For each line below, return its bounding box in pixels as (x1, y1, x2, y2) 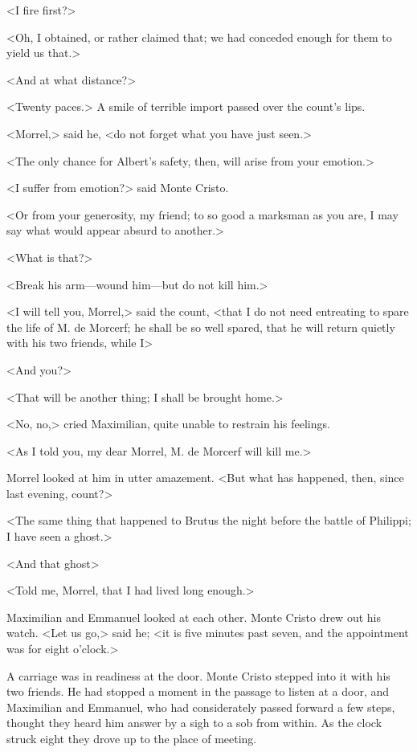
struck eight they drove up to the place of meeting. (6, 730, 257, 746)
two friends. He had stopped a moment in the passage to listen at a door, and (6, 683, 390, 700)
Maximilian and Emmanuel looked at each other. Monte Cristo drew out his (6, 608, 381, 625)
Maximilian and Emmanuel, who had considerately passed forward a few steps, (6, 698, 395, 715)
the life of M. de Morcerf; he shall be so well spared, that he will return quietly (6, 318, 395, 335)
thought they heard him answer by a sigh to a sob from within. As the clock (6, 714, 382, 731)
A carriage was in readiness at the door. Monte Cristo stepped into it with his (6, 667, 390, 684)
